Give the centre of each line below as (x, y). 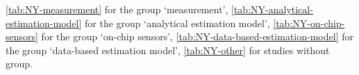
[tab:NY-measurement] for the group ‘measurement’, (117, 9)
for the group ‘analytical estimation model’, (177, 23)
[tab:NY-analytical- (272, 9)
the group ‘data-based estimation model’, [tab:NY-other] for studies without (168, 50)
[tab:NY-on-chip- (309, 23)
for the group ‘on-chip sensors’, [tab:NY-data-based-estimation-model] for (197, 36)
